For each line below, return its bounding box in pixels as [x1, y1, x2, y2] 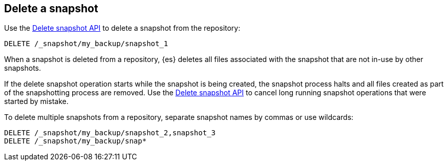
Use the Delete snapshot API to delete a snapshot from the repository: [4, 24, 241, 33]
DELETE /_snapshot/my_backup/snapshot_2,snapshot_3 [4, 129, 216, 137]
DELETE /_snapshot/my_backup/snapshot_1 [4, 39, 168, 48]
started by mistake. [4, 97, 69, 106]
